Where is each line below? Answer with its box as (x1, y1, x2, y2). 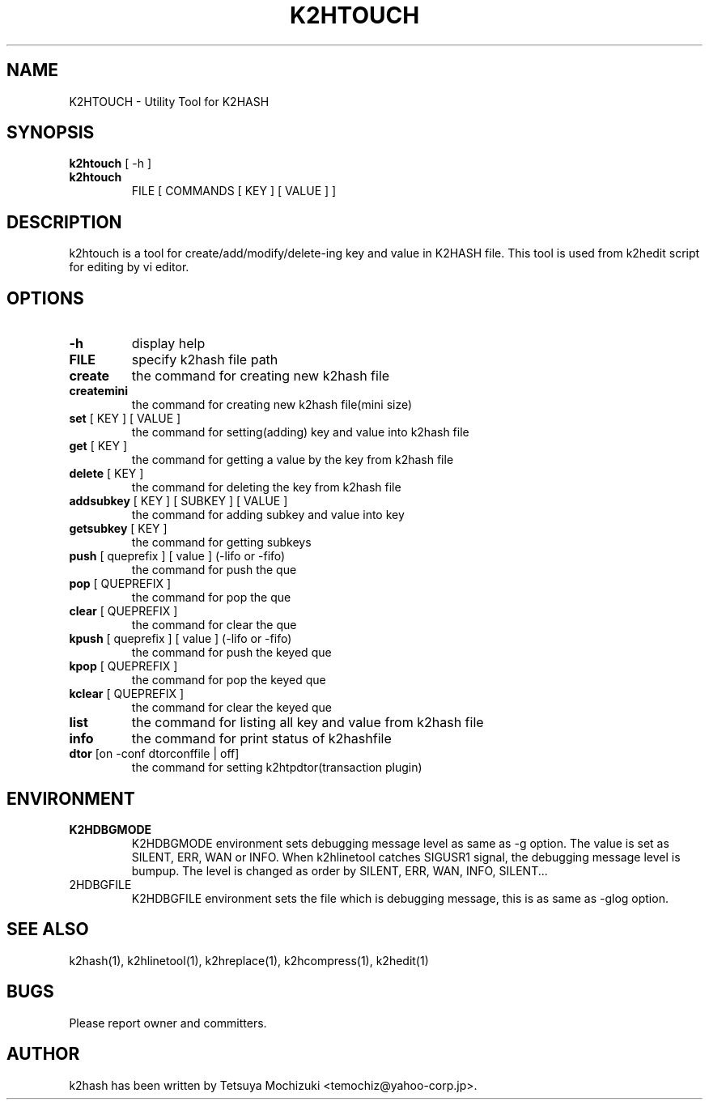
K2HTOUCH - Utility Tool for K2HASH (69, 94, 270, 108)
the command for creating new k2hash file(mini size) (131, 398, 413, 412)
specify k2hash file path (131, 351, 278, 368)
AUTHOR (6, 1044, 80, 1065)
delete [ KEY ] (69, 466, 144, 481)
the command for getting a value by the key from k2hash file (131, 453, 454, 467)
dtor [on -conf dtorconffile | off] (69, 747, 240, 761)
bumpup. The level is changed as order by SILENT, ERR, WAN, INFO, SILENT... (131, 863, 548, 878)
